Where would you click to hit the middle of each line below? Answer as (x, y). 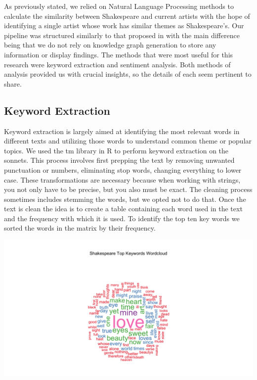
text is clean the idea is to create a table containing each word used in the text (123, 209)
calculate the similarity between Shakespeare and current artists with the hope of (127, 16)
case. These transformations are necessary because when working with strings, (122, 179)
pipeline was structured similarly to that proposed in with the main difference (122, 35)
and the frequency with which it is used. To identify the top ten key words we (122, 218)
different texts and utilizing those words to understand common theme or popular (128, 141)
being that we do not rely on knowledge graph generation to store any (110, 45)
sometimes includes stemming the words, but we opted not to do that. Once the (125, 199)
